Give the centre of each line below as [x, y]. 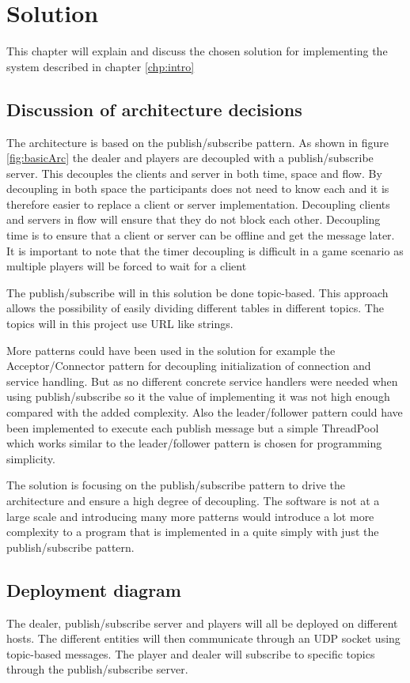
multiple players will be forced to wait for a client [127, 266]
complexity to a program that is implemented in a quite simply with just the [193, 532]
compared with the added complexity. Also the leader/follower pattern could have [205, 412]
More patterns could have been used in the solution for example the [171, 350]
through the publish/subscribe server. [97, 669]
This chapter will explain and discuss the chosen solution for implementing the [197, 51]
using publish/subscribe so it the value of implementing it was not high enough [198, 396]
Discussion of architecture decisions [154, 109]
